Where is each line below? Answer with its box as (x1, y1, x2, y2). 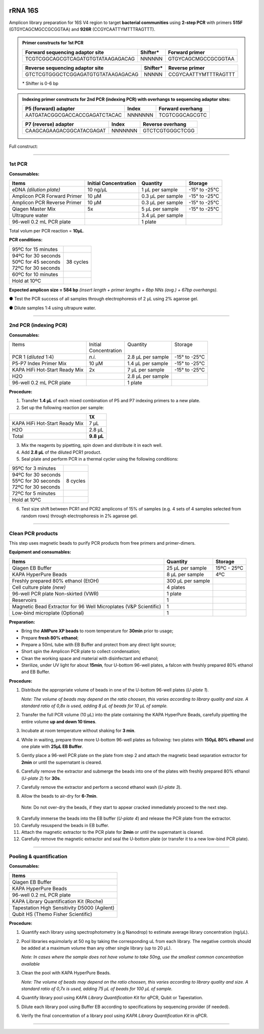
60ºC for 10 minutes (12, 271, 58, 277)
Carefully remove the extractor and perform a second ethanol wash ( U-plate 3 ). (21, 784, 182, 790)
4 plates (166, 584, 185, 591)
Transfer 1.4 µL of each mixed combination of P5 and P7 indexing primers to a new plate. (21, 398, 200, 404)
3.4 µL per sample (141, 212, 183, 219)
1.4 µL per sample (127, 360, 168, 367)
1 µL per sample (141, 186, 178, 193)
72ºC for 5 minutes (12, 490, 56, 497)
